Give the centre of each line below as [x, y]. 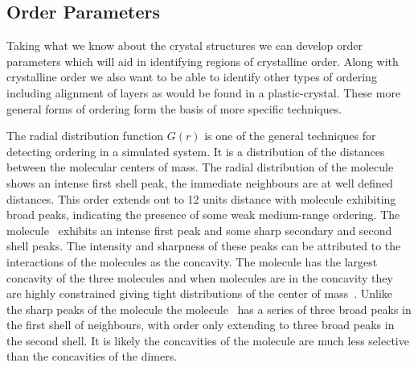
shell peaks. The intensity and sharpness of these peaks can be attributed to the [204, 246]
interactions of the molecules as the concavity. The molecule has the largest [192, 261]
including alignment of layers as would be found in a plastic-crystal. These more [204, 92]
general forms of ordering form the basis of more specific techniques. [174, 108]
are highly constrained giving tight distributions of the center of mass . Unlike [200, 293]
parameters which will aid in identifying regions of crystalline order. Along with [203, 61]
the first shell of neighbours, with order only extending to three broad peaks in [201, 325]
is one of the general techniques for [290, 136]
